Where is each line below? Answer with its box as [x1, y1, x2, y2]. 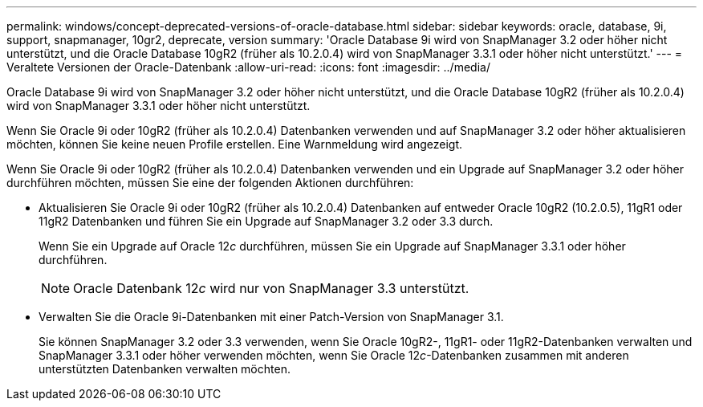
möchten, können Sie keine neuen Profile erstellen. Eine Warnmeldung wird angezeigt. [6, 137, 463, 151]
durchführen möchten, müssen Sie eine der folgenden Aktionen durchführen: [6, 176, 414, 189]
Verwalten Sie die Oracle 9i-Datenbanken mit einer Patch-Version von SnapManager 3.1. [39, 310, 504, 324]
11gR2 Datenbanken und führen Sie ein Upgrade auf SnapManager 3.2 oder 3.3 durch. [39, 214, 494, 228]
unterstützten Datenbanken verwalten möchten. [39, 362, 291, 376]
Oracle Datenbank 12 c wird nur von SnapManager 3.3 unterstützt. [73, 280, 469, 296]
